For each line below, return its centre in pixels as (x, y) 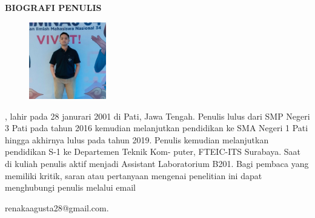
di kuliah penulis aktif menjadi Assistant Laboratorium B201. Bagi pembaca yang (157, 163)
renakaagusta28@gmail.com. (57, 207)
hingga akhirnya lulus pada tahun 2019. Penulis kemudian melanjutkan (137, 139)
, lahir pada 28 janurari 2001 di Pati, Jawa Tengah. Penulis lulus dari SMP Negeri (157, 116)
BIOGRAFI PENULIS (53, 7)
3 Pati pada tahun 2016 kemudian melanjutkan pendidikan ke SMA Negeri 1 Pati (157, 128)
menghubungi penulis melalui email (70, 187)
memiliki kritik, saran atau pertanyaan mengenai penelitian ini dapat (134, 175)
